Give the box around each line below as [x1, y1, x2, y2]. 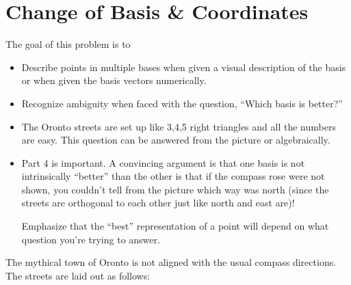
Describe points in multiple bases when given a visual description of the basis [21, 59, 346, 74]
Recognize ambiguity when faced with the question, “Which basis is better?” [21, 96, 343, 110]
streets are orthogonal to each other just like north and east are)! [21, 195, 295, 210]
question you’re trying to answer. [21, 232, 160, 246]
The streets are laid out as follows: [5, 268, 151, 282]
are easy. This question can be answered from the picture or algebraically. [21, 133, 330, 147]
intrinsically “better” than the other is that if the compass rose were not [21, 169, 325, 183]
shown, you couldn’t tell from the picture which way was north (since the [21, 182, 329, 196]
